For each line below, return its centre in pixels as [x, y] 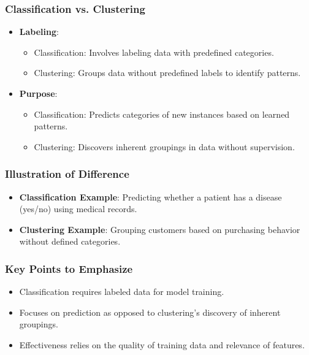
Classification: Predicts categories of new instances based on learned [162, 114]
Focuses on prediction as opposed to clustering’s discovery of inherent [150, 312]
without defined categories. [70, 241]
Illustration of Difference [67, 174]
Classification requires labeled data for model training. [122, 292]
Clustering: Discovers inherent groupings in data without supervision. [164, 146]
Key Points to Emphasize [69, 268]
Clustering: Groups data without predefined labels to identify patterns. [167, 73]
